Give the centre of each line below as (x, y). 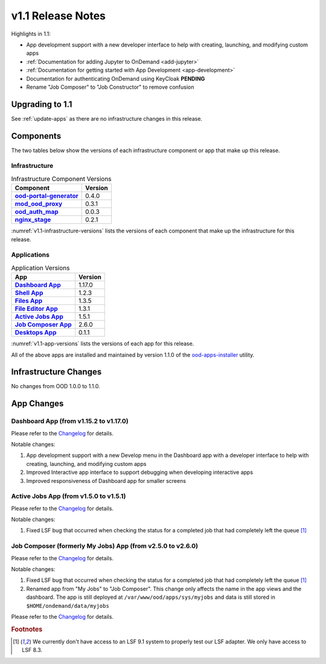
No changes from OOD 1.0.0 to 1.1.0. (56, 386)
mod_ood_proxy (39, 204)
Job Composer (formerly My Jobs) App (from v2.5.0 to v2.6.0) (105, 546)
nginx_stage (33, 220)
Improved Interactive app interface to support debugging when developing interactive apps (140, 472)
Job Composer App (43, 325)
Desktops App (36, 333)
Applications (30, 255)
